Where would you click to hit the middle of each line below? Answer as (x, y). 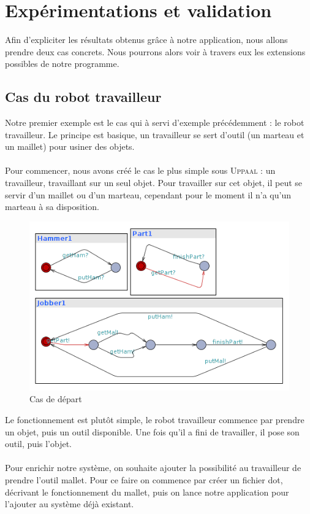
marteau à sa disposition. (52, 207)
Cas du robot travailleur (83, 97)
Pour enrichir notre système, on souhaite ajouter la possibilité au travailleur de (153, 468)
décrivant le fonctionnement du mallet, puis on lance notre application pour (147, 492)
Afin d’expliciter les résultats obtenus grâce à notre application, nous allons (146, 40)
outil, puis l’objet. (39, 444)
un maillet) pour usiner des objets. (70, 146)
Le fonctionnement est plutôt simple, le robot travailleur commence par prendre (155, 419)
